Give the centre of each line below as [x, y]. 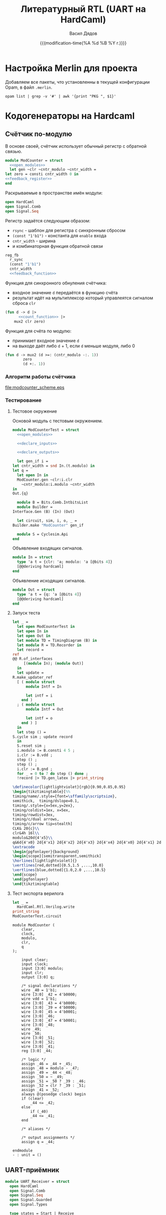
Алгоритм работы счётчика [40, 377]
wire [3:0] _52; [38, 1042]
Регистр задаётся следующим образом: [48, 221]
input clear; [35, 960]
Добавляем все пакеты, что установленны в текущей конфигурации [78, 82]
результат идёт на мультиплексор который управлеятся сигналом [83, 298]
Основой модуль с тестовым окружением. [57, 421]
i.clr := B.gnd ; [35, 769]
